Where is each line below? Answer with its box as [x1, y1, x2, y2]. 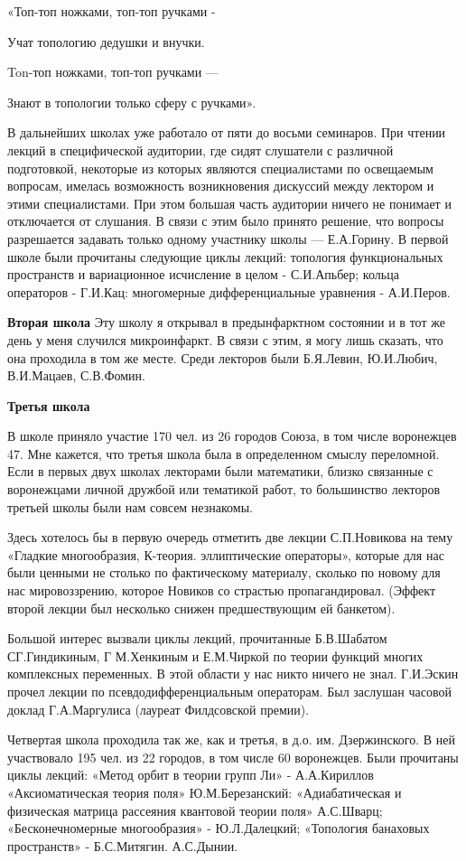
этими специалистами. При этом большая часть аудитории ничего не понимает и [7, 193, 452, 212]
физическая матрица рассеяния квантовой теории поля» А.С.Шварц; [7, 800, 383, 819]
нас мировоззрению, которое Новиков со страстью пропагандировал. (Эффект [7, 581, 436, 600]
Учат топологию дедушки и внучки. [7, 32, 205, 51]
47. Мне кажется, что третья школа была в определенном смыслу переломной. [7, 444, 440, 463]
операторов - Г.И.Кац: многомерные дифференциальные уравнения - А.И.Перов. [7, 282, 451, 301]
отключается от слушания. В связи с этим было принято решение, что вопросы [7, 211, 444, 230]
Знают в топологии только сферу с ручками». [7, 92, 256, 111]
